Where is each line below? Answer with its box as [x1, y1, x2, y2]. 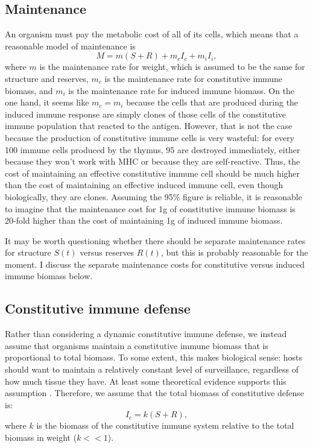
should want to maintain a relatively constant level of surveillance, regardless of [5, 363, 299, 376]
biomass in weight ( [5, 431, 77, 444]
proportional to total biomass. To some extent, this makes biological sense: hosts [5, 351, 303, 364]
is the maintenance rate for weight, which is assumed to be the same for [39, 60, 305, 73]
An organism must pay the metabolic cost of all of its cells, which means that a [5, 28, 299, 40]
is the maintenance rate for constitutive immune [104, 72, 283, 84]
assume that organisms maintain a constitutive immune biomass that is [5, 339, 268, 352]
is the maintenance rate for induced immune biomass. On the [68, 84, 295, 96]
